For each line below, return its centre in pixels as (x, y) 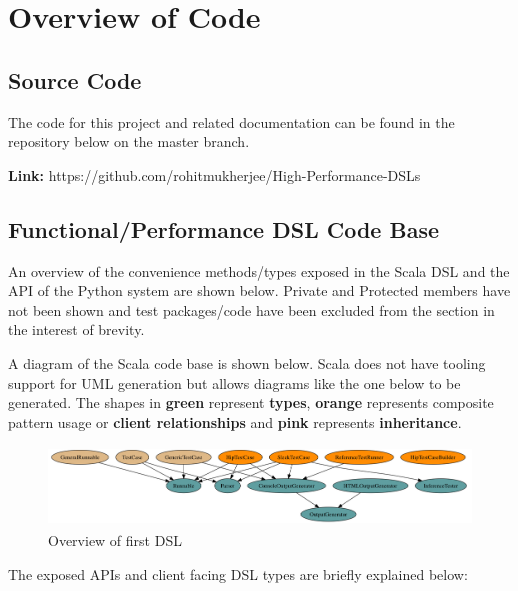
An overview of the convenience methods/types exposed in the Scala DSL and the (259, 270)
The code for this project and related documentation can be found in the (231, 121)
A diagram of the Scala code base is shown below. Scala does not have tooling (247, 362)
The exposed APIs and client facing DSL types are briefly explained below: (238, 573)
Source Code (75, 79)
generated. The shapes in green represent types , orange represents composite (251, 402)
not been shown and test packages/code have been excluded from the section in (251, 309)
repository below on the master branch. (129, 141)
